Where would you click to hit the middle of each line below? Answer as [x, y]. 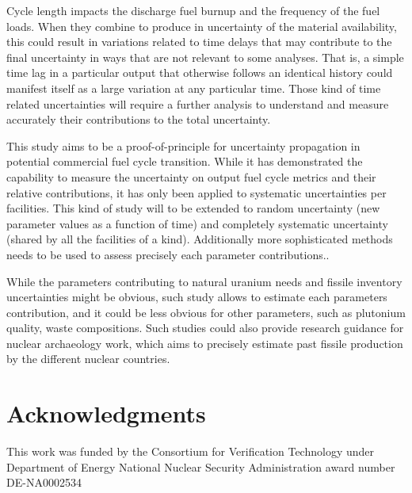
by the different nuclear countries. [88, 359]
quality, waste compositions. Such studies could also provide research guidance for [205, 328]
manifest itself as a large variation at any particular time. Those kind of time [194, 88]
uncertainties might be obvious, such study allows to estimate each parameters [197, 297]
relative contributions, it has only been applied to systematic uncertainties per [196, 192]
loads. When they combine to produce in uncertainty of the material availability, [202, 26]
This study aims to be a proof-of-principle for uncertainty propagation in [183, 145]
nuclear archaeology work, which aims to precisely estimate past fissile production [205, 343]
